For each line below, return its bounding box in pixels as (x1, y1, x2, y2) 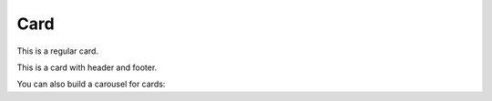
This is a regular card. (16, 45, 99, 56)
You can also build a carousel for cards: (16, 78, 166, 90)
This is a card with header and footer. (16, 62, 158, 73)
